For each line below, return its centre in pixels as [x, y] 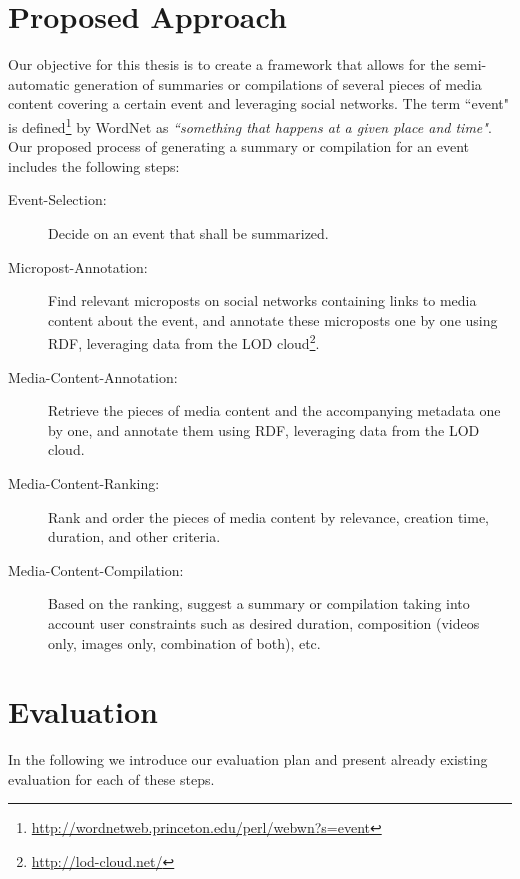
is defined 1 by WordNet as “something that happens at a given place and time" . [250, 125]
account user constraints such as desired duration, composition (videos [264, 622]
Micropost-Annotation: [78, 266]
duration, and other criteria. [134, 536]
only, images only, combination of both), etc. [184, 642]
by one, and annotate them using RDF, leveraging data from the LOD [264, 429]
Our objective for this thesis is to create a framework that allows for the [229, 64]
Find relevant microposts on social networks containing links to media [262, 300]
